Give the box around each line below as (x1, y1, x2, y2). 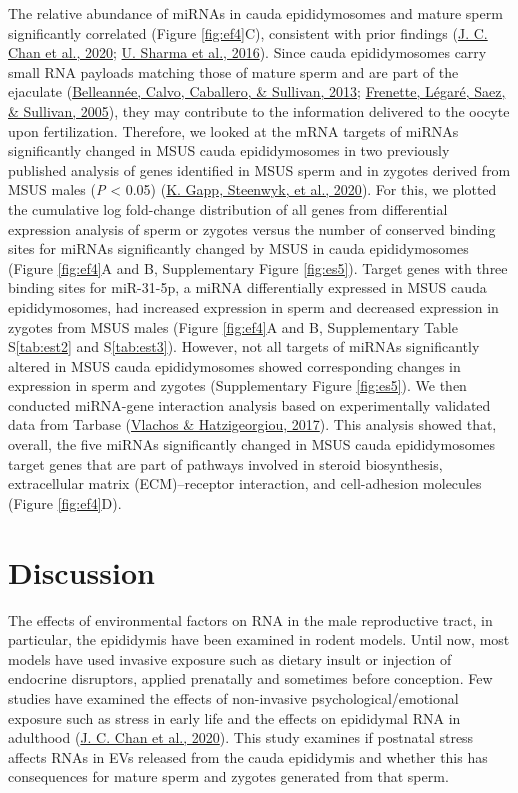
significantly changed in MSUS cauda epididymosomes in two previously (8, 140, 450, 161)
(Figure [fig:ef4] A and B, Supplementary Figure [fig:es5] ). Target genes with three (8, 257, 508, 278)
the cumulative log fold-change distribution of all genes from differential (8, 198, 448, 219)
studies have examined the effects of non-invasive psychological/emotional (8, 687, 459, 708)
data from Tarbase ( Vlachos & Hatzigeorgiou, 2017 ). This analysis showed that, (8, 414, 497, 435)
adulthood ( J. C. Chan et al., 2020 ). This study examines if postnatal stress (8, 727, 474, 748)
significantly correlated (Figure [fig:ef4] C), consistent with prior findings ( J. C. (8, 22, 488, 43)
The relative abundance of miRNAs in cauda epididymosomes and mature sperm (8, 3, 503, 23)
